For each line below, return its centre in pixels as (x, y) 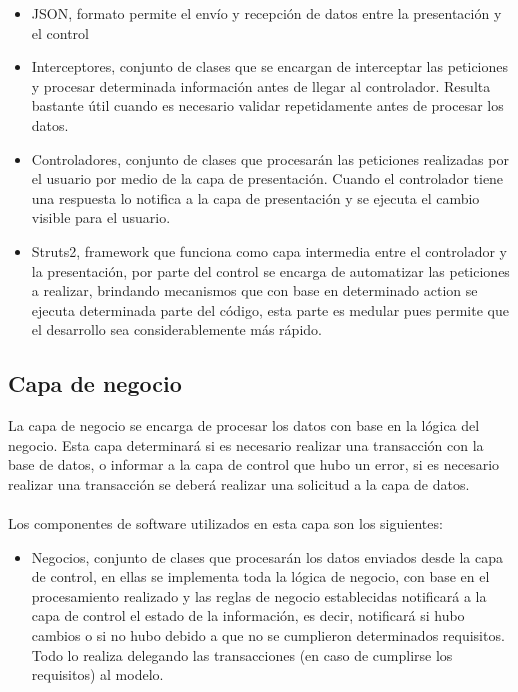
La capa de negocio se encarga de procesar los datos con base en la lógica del (244, 425)
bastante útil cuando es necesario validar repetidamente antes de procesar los (267, 105)
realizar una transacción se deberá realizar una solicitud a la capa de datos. (239, 483)
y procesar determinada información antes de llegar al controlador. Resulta (261, 85)
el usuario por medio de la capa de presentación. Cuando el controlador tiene (267, 178)
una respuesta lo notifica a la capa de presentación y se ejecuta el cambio (255, 197)
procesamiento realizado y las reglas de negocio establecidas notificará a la (259, 595)
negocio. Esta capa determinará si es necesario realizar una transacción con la (246, 444)
